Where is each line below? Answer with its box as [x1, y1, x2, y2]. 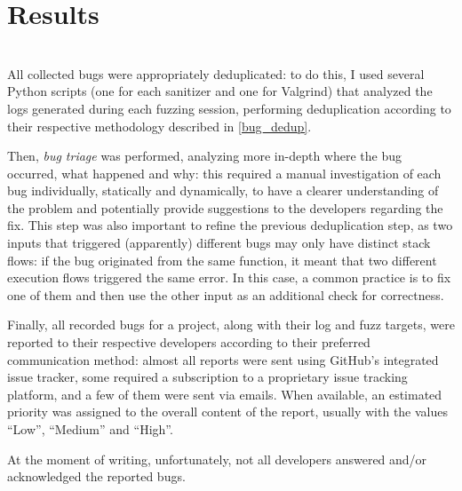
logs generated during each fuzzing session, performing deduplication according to [7, 99, 451, 117]
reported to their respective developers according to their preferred [7, 333, 370, 352]
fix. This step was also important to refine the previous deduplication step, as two [7, 216, 453, 234]
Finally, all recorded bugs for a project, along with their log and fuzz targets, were [7, 315, 455, 334]
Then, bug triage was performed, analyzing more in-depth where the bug [7, 147, 402, 165]
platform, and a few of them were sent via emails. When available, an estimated [7, 384, 442, 403]
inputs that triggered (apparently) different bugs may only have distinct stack [7, 234, 431, 252]
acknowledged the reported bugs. [7, 467, 186, 486]
